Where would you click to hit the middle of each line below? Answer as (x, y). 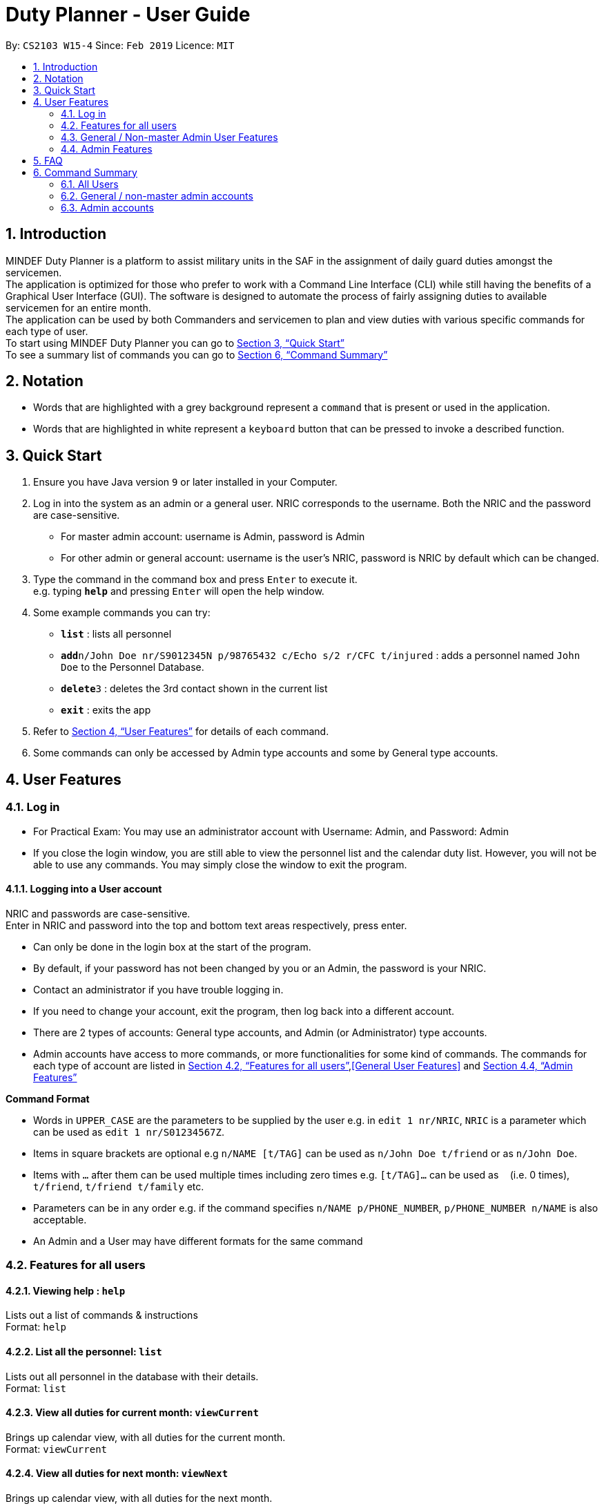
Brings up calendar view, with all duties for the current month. (146, 1437)
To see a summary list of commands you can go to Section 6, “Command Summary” (197, 354)
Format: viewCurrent (56, 1449)
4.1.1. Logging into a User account (84, 889)
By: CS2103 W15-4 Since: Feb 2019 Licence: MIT (120, 45)
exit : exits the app (106, 710)
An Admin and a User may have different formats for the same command (198, 1241)
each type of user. (47, 331)
